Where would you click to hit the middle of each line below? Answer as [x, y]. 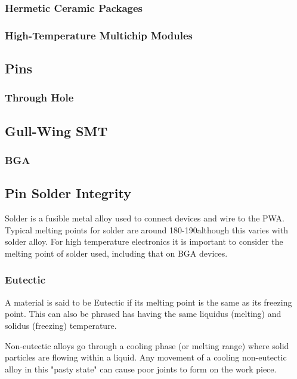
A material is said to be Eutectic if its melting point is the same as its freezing [148, 302]
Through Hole [39, 98]
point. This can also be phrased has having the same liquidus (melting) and [143, 314]
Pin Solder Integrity [68, 193]
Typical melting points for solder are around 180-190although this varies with [146, 229]
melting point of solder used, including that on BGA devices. [116, 253]
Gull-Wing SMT [56, 130]
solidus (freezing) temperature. [61, 325]
